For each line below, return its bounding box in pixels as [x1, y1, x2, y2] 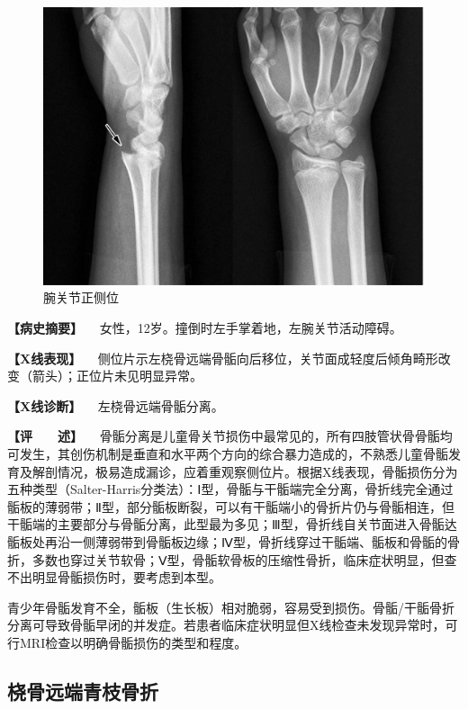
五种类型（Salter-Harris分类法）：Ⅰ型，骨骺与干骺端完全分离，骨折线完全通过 [7, 480, 454, 498]
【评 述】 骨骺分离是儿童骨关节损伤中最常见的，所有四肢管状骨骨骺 [7, 426, 440, 445]
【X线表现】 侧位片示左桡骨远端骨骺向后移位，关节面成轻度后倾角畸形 [7, 348, 438, 367]
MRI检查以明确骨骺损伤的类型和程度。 [19, 633, 247, 651]
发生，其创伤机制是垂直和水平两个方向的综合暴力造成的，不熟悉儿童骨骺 [19, 444, 448, 463]
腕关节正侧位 [43, 288, 119, 307]
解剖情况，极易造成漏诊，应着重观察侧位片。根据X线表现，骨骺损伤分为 [31, 462, 458, 480]
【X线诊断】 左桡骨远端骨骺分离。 [7, 396, 224, 415]
